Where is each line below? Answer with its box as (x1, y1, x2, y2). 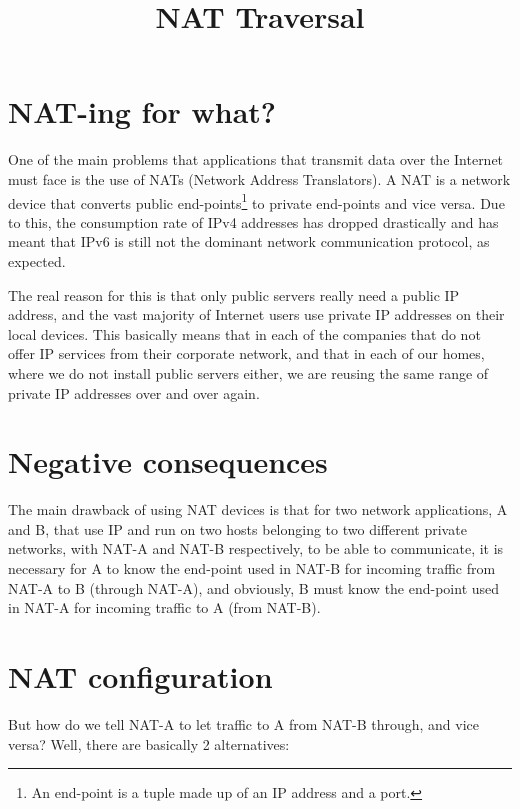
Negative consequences (8, 441, 328, 482)
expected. (8, 250, 66, 271)
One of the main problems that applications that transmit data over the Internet (8, 149, 504, 170)
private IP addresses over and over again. (8, 382, 260, 403)
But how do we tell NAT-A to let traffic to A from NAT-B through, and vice (8, 713, 480, 734)
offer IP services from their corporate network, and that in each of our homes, (8, 343, 485, 364)
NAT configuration (8, 655, 273, 696)
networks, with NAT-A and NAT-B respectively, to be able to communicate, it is (8, 538, 504, 559)
